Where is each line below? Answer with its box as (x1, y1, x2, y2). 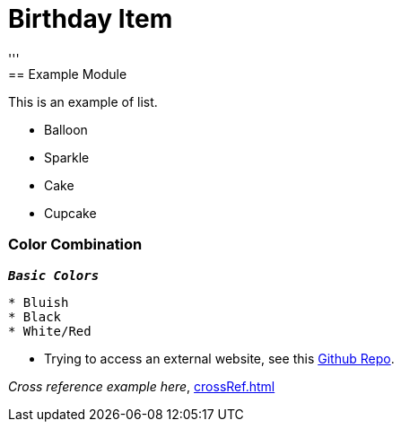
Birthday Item (8, 4, 173, 34)
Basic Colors (8, 267, 100, 283)
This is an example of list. (8, 93, 158, 109)
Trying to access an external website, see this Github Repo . (44, 350, 395, 366)
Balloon (44, 121, 88, 137)
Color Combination (8, 235, 143, 254)
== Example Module (8, 66, 127, 82)
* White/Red (8, 323, 92, 338)
